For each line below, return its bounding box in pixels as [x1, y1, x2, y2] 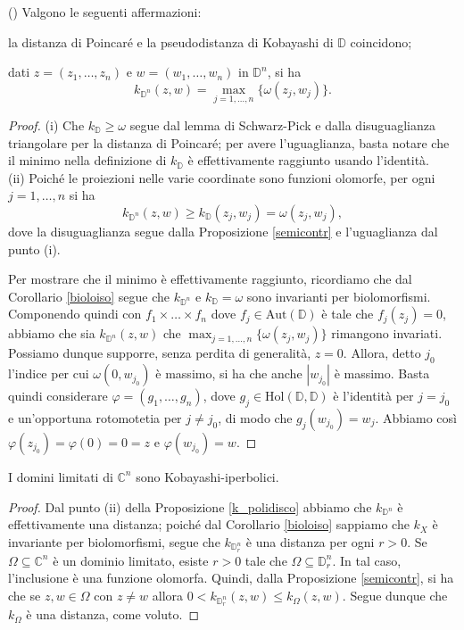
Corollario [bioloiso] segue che [8, 286, 170, 305]
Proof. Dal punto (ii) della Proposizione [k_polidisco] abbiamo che [8, 497, 372, 516]
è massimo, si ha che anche [155, 364, 302, 383]
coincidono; [350, 32, 412, 51]
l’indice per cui [8, 364, 89, 383]
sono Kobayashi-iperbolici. [136, 467, 279, 485]
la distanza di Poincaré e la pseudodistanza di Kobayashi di [8, 32, 334, 51]
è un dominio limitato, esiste [53, 551, 209, 569]
